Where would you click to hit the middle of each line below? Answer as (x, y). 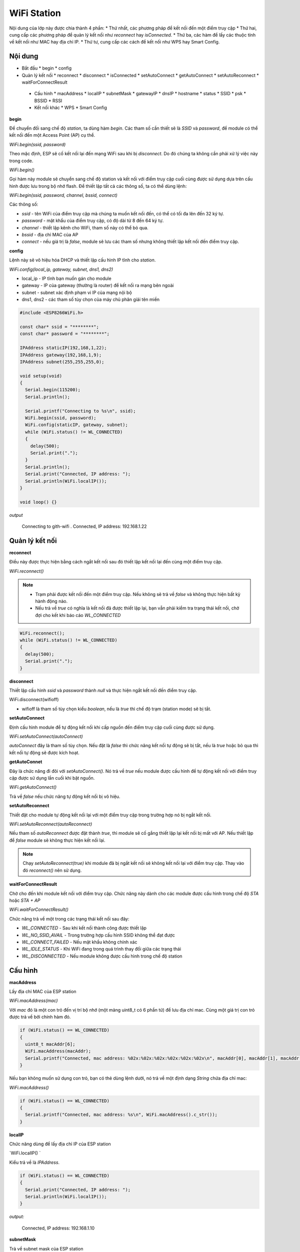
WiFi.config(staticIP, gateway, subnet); (77, 425)
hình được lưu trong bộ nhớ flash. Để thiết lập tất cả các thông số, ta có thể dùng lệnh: (98, 186)
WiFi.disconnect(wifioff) (34, 700)
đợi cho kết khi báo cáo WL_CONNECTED (78, 615)
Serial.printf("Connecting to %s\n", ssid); (80, 411)
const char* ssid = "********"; (59, 327)
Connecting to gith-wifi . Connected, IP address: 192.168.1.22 (84, 526)
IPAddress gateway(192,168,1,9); (61, 355)
